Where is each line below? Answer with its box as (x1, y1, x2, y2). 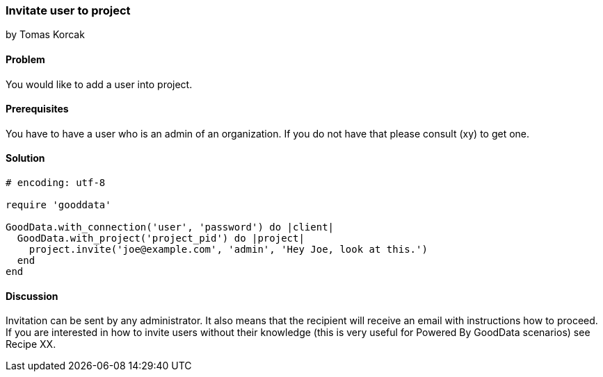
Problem (6, 53, 45, 65)
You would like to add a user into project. (6, 78, 193, 90)
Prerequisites (6, 103, 69, 115)
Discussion (6, 290, 58, 302)
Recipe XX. (6, 338, 56, 351)
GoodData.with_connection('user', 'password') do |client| (6, 221, 335, 233)
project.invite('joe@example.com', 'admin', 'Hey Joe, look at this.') (29, 244, 428, 255)
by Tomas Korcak (6, 28, 85, 41)
